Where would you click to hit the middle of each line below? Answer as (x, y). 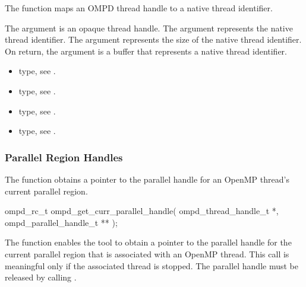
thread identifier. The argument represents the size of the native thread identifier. (153, 39)
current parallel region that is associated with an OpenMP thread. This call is (147, 253)
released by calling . (41, 277)
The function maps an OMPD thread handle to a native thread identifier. (139, 8)
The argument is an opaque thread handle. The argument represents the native (149, 28)
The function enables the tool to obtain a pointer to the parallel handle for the (148, 242)
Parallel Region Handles (64, 157)
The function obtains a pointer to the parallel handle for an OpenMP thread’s (147, 179)
